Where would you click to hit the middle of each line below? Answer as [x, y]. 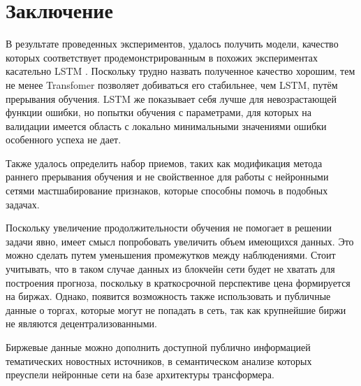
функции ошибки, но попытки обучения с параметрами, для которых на [159, 112]
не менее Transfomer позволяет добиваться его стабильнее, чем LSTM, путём [172, 84]
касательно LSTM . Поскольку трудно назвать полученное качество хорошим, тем [180, 71]
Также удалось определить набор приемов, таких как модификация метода [164, 163]
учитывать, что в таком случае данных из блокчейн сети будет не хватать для [170, 269]
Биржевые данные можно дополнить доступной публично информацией [158, 347]
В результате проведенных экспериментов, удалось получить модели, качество [172, 44]
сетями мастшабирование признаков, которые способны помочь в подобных [167, 191]
